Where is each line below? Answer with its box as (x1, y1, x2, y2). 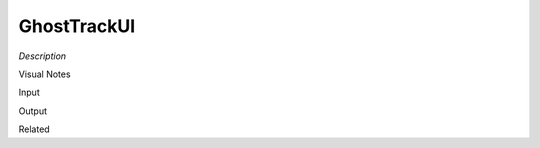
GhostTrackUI (18, 15, 136, 37)
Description (18, 50, 67, 62)
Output (18, 105, 47, 117)
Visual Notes (18, 68, 71, 80)
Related (18, 123, 50, 135)
